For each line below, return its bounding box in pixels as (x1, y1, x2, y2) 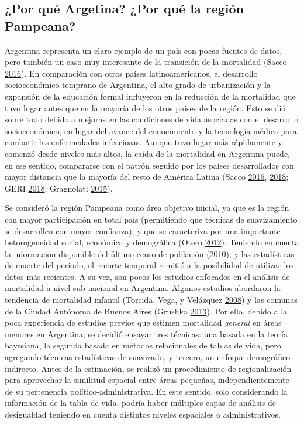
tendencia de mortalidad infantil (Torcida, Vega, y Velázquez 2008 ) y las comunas (5, 293, 298, 306)
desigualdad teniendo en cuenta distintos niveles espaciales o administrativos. (5, 408, 281, 420)
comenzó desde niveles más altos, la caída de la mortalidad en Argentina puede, (5, 147, 291, 159)
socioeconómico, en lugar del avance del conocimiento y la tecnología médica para (5, 124, 297, 136)
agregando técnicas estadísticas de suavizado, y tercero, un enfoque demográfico (5, 351, 291, 363)
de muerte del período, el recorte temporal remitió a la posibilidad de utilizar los (5, 259, 293, 271)
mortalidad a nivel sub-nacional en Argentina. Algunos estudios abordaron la (5, 282, 281, 294)
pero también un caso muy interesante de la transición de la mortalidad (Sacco (5, 56, 287, 68)
